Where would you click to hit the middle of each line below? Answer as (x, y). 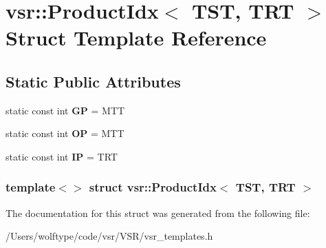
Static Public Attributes (93, 81)
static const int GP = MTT (65, 110)
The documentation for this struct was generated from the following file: (158, 213)
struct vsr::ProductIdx (153, 187)
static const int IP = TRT (62, 156)
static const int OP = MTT (65, 133)
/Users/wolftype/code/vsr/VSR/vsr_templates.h (109, 236)
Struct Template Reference (136, 38)
